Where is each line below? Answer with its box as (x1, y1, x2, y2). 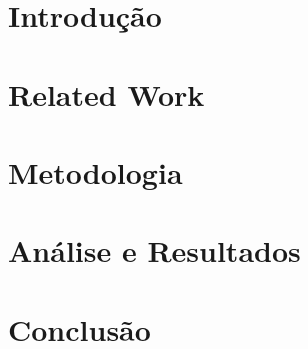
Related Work (8, 73, 205, 114)
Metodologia (8, 151, 183, 192)
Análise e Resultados (8, 230, 301, 271)
